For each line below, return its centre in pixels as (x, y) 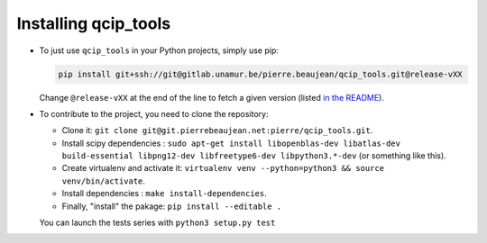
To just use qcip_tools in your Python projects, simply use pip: (159, 50)
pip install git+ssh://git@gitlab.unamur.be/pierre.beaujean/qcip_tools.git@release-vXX (261, 74)
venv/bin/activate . (104, 181)
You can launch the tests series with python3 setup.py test (157, 223)
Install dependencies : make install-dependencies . (165, 193)
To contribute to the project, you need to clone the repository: (154, 113)
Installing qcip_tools (94, 23)
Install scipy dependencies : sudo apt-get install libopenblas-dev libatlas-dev (231, 143)
